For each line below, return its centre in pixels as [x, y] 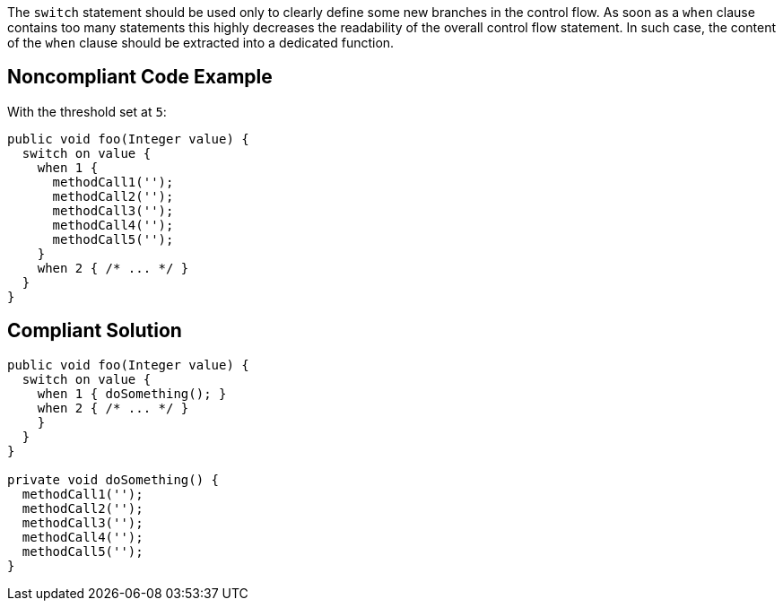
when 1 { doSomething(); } [132, 393]
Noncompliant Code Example [140, 77]
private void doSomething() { [113, 479]
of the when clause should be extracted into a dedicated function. [201, 43]
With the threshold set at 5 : [87, 111]
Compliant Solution [95, 331]
